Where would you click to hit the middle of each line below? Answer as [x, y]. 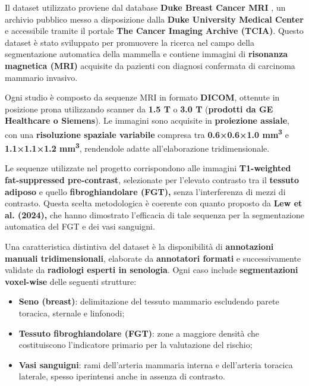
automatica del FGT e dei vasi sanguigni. [80, 226]
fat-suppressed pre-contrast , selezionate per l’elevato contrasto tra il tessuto [152, 180]
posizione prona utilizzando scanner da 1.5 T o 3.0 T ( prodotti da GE [139, 109]
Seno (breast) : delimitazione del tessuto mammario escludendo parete [149, 301]
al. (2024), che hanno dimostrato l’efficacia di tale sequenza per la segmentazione [155, 214]
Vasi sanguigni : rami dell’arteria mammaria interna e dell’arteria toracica [156, 364]
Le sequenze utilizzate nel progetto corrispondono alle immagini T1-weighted [148, 168]
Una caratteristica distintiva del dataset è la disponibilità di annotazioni [139, 246]
